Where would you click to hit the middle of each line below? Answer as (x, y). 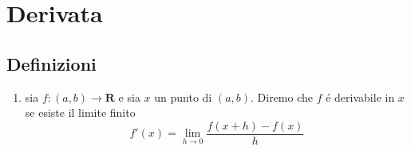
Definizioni (51, 63)
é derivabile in (360, 97)
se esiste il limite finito (80, 112)
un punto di (183, 97)
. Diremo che (282, 97)
